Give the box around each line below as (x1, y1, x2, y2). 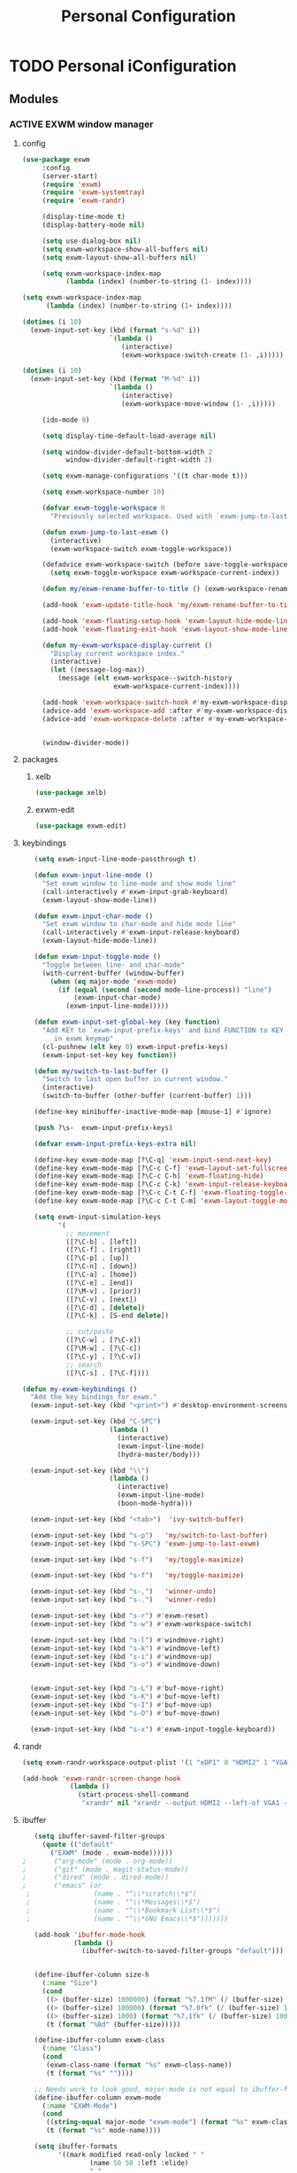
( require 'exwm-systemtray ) (42, 188, 146, 197)
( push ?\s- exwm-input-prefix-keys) (34, 1123, 173, 1132)
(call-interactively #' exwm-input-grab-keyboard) (42, 887, 229, 896)
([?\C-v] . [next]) (65, 1295, 138, 1304)
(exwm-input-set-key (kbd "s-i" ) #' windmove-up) (30, 1652, 213, 1661)
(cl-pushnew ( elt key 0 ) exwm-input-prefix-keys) (42, 1042, 229, 1051)
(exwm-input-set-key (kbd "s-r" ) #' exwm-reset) (30, 1611, 209, 1620)
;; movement (65, 1229, 110, 1238)
